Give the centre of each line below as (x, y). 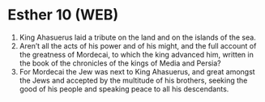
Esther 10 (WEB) (63, 15)
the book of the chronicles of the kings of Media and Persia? (120, 63)
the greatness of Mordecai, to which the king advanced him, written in (137, 54)
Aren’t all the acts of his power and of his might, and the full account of (138, 45)
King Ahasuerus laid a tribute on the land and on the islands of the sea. (137, 37)
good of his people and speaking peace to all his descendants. (124, 89)
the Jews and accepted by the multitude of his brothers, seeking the (133, 80)
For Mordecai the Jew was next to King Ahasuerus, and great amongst (137, 71)
